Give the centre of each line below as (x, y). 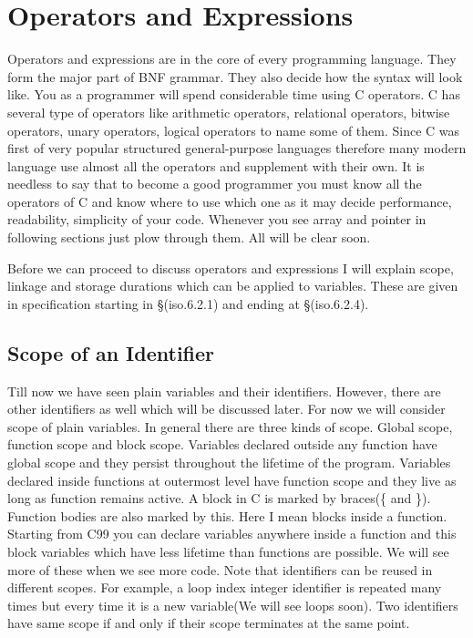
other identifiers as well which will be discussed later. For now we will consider (226, 409)
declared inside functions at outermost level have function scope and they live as (232, 480)
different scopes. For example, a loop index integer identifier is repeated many (225, 587)
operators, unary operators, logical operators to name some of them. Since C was (234, 130)
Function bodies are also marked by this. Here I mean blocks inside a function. (227, 515)
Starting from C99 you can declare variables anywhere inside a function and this (232, 534)
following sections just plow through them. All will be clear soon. (189, 237)
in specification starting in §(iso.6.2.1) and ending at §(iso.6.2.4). (188, 303)
